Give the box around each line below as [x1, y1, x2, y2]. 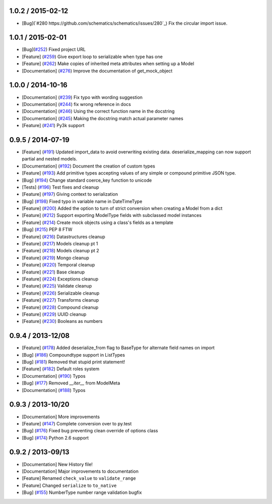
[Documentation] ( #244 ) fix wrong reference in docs [22, 101, 131, 107]
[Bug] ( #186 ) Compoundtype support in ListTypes [22, 352, 125, 358]
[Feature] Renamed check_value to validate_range [22, 475, 136, 481]
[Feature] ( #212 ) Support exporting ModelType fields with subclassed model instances [22, 212, 201, 218]
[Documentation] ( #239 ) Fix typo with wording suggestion [22, 94, 143, 100]
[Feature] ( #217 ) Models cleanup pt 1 [22, 241, 98, 247]
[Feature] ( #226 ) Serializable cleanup [22, 290, 100, 296]
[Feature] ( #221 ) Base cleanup [22, 269, 85, 275]
